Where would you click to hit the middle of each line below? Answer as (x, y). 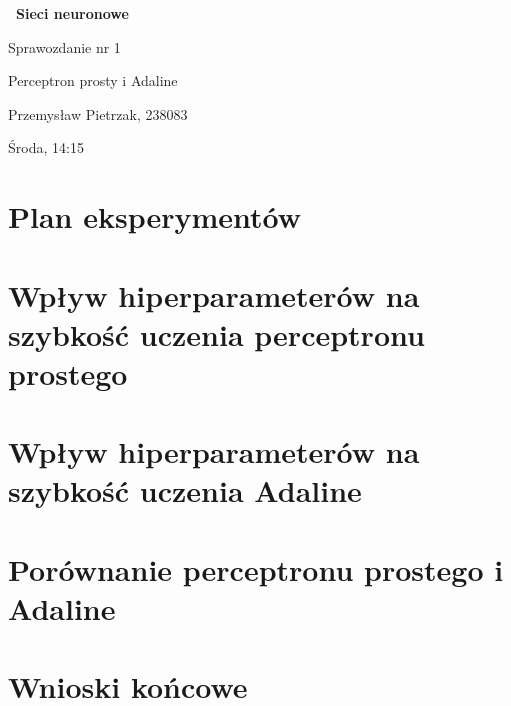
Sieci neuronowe (72, 13)
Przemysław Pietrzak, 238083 (98, 113)
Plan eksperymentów (155, 216)
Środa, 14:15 (46, 147)
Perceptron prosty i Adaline (93, 80)
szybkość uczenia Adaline (185, 490)
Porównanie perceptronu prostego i (256, 568)
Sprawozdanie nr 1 (64, 46)
